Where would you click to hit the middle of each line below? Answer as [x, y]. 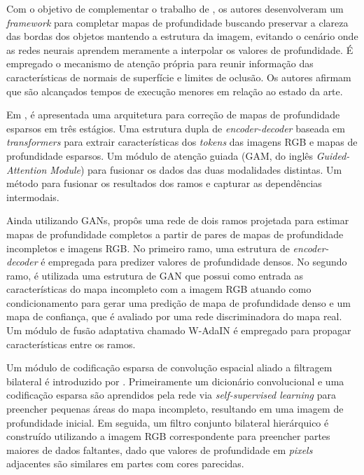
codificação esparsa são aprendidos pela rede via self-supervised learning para [171, 395]
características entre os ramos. [71, 344]
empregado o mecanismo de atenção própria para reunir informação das [160, 63]
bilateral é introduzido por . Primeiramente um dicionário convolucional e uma [175, 381]
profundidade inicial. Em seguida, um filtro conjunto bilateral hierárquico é [168, 422]
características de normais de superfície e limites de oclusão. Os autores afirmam [179, 77]
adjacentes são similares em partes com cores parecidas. [125, 463]
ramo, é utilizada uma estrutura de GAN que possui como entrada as [155, 275]
